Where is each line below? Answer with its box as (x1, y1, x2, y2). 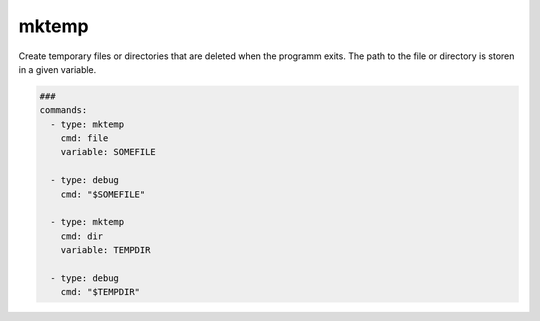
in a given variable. (18, 63, 97, 75)
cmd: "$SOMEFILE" (60, 188, 146, 200)
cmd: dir (60, 230, 104, 242)
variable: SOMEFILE (60, 146, 157, 158)
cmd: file (60, 133, 109, 144)
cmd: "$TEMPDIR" (60, 286, 140, 298)
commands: (39, 105, 88, 116)
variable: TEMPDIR (60, 245, 151, 256)
